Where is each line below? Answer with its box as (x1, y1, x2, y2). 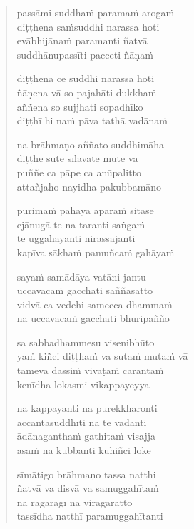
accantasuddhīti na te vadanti (16, 414, 147, 429)
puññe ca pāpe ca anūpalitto (16, 164, 142, 179)
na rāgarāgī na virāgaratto (16, 494, 133, 509)
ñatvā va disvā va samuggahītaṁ (16, 480, 159, 495)
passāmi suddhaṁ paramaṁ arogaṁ (16, 5, 175, 19)
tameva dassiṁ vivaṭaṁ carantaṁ (16, 363, 164, 378)
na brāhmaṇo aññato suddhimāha (16, 136, 165, 151)
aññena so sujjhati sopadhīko (16, 99, 143, 114)
